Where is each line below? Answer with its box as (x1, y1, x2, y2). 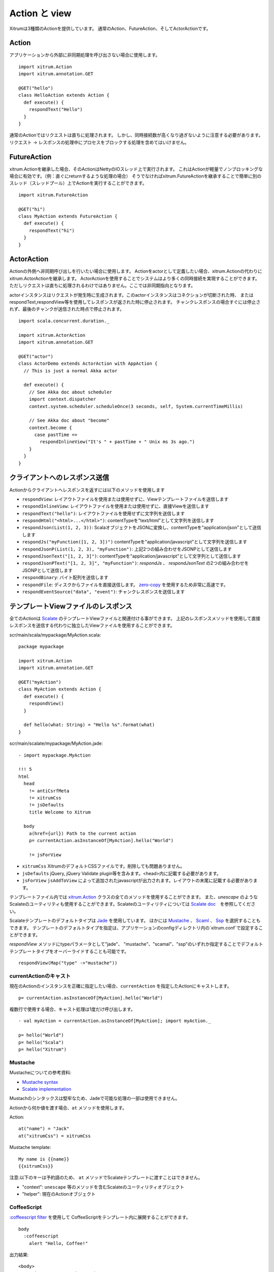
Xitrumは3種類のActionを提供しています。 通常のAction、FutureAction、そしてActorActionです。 (9, 25, 211, 32)
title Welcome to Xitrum (28, 809, 91, 815)
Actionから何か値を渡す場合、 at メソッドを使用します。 (9, 1105, 127, 1111)
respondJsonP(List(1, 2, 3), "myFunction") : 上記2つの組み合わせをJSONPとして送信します (22, 546, 232, 552)
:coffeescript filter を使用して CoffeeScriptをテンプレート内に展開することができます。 (9, 1214, 191, 1221)
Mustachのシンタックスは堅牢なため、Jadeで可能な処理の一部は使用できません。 (9, 1095, 180, 1102)
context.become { (28, 425, 72, 430)
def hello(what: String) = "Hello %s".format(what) (23, 722, 155, 728)
